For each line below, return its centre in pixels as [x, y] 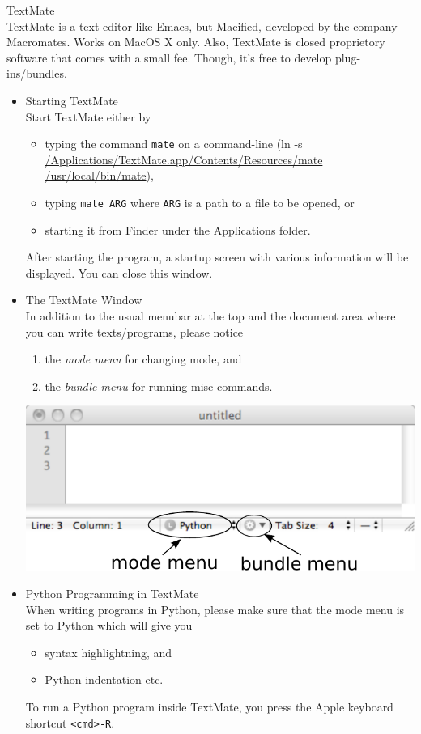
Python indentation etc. [104, 679]
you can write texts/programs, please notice [134, 331]
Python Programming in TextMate [112, 593]
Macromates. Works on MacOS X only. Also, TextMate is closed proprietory [196, 42]
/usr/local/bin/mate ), [99, 175]
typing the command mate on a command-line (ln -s [174, 144]
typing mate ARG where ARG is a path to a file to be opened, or [200, 202]
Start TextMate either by [88, 116]
